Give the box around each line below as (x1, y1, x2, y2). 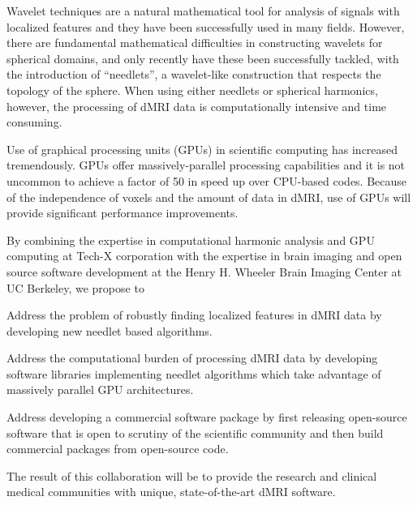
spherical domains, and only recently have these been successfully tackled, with (6, 49, 399, 66)
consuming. (6, 113, 62, 131)
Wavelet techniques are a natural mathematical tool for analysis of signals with (6, 2, 400, 19)
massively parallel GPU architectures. (6, 381, 194, 398)
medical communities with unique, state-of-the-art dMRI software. (6, 483, 336, 500)
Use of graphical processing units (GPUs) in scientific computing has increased (6, 140, 398, 157)
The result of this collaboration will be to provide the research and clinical (6, 467, 377, 484)
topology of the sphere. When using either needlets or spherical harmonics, (6, 81, 378, 98)
